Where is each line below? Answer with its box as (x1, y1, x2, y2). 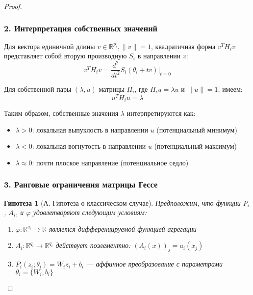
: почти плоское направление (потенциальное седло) (32, 157, 189, 167)
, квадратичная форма (151, 41, 216, 51)
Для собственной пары (4, 83, 72, 94)
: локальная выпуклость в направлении (32, 124, 148, 134)
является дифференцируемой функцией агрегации (49, 223, 197, 234)
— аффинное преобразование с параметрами (86, 259, 223, 269)
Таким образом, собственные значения (4, 108, 119, 118)
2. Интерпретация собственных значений (4, 22, 157, 34)
